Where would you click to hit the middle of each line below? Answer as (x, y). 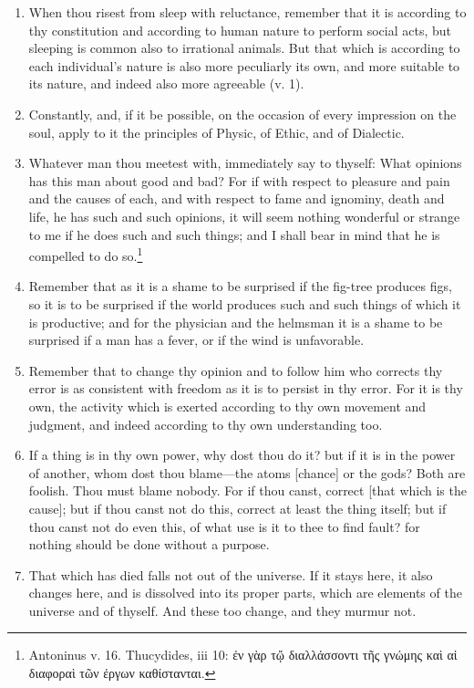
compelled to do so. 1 (86, 254)
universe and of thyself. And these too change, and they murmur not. (222, 610)
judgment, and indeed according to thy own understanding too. (206, 424)
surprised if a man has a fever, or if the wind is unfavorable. (196, 340)
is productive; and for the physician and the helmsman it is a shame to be (236, 322)
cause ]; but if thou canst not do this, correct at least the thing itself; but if (237, 508)
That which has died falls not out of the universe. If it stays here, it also (231, 574)
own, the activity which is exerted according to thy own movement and (227, 406)
